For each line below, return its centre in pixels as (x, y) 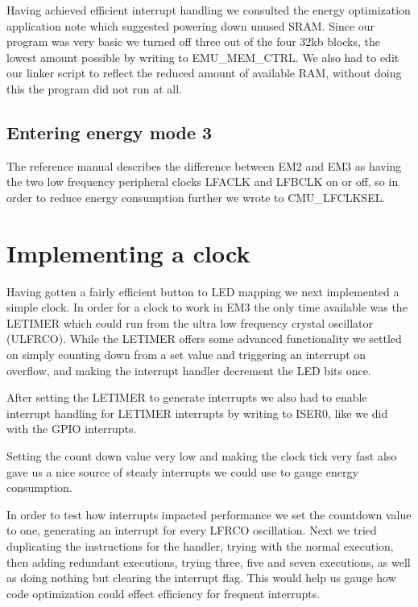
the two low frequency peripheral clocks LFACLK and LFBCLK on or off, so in (203, 182)
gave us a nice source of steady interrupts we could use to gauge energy (182, 471)
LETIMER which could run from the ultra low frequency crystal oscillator (190, 322)
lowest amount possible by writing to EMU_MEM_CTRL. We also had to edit (203, 57)
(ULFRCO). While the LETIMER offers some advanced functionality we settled (204, 339)
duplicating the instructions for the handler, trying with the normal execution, (200, 545)
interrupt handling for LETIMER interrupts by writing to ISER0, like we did (197, 413)
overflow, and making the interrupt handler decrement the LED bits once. (189, 370)
